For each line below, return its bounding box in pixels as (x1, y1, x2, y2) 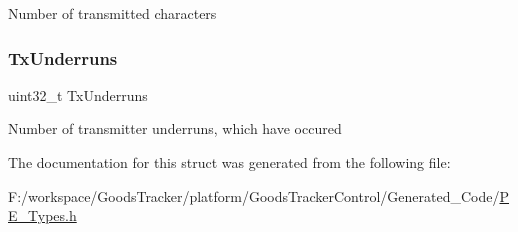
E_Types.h (8, 205, 77, 226)
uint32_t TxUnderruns (8, 84, 148, 105)
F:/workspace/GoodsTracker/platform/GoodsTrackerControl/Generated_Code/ (8, 185, 500, 206)
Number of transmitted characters (8, 3, 217, 23)
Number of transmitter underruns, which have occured (8, 118, 342, 139)
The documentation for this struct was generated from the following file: (8, 152, 451, 172)
